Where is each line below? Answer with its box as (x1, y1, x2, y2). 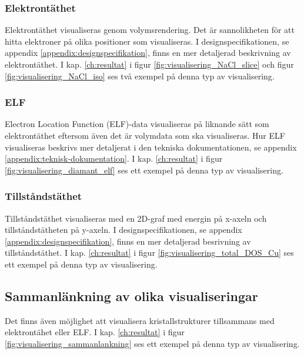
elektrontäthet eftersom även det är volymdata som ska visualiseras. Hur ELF (5, 129, 285, 141)
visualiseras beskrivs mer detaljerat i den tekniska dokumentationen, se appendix (5, 141, 297, 153)
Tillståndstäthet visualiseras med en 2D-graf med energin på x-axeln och (5, 212, 267, 224)
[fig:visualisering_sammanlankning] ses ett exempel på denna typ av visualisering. (5, 337, 300, 349)
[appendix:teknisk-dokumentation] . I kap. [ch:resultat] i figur (5, 152, 223, 165)
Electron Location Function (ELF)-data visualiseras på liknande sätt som (5, 118, 269, 130)
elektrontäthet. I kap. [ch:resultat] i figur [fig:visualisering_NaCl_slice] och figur (5, 58, 294, 70)
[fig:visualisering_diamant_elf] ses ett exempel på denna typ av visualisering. (5, 163, 283, 176)
